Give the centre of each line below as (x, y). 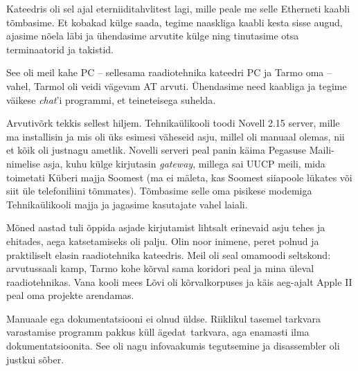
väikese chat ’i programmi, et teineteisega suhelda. (111, 99)
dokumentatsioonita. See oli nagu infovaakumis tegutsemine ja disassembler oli (173, 346)
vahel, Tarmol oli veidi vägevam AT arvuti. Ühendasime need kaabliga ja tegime (177, 85)
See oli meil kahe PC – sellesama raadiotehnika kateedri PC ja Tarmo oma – (169, 72)
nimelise (24, 163)
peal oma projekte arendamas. (70, 295)
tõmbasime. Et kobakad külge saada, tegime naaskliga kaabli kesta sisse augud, (174, 22)
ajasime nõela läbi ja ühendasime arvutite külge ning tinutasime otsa (153, 36)
